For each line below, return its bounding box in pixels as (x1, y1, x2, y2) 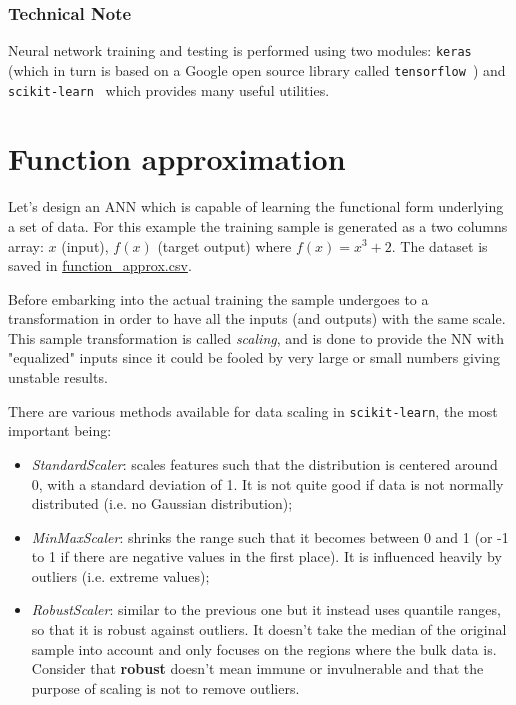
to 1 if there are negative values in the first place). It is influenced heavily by (31, 546, 502, 567)
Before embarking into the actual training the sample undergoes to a (8, 288, 429, 309)
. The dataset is (391, 235, 488, 256)
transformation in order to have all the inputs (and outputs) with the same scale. (8, 308, 506, 329)
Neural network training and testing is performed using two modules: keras (8, 40, 472, 61)
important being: (8, 420, 112, 441)
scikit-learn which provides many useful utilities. (8, 79, 330, 100)
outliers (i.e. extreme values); (31, 565, 210, 586)
